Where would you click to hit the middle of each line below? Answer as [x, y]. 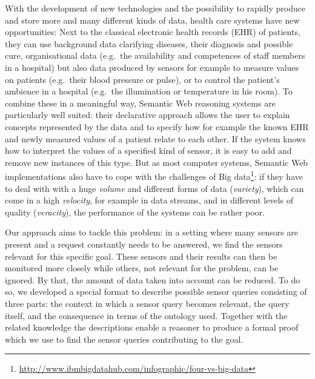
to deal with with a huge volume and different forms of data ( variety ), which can [154, 188]
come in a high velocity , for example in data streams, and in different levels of [149, 200]
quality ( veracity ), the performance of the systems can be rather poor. [135, 212]
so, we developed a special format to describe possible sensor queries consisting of [156, 292]
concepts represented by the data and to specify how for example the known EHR [157, 126]
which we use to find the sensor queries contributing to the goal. [124, 339]
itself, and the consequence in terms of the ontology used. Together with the [146, 315]
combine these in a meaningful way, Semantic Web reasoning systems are [140, 103]
